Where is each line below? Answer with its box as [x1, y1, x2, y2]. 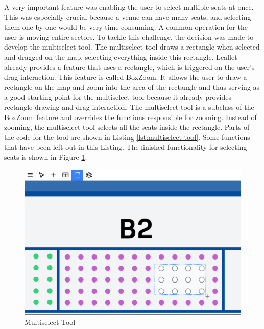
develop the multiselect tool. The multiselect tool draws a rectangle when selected [4, 41, 260, 52]
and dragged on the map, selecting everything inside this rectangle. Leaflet [4, 51, 237, 62]
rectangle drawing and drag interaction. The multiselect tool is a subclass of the [4, 101, 254, 112]
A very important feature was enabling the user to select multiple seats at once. [4, 2, 254, 12]
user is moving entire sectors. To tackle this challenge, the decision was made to [4, 31, 254, 42]
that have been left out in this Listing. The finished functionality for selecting [4, 142, 247, 152]
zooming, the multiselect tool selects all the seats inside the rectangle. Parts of [4, 122, 250, 132]
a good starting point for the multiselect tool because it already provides [4, 91, 231, 102]
